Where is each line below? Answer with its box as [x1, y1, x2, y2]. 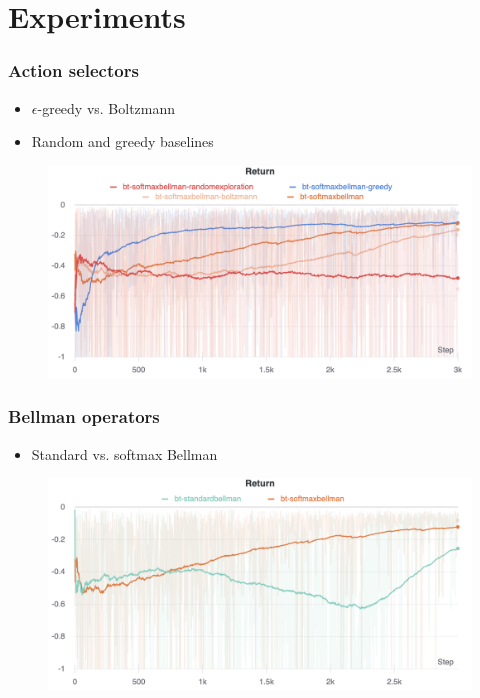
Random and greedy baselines [31, 131, 214, 152]
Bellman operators [8, 404, 160, 429]
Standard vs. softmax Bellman [31, 443, 218, 464]
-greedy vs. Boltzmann [37, 97, 176, 118]
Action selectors [8, 58, 139, 83]
